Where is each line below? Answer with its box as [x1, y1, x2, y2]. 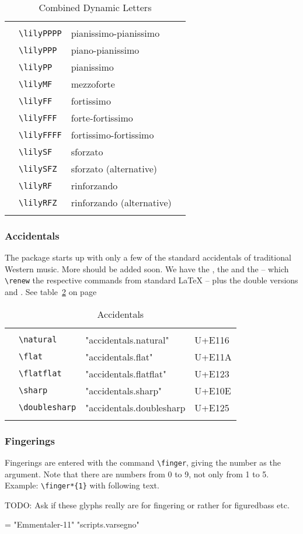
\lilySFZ [19, 164, 57, 174]
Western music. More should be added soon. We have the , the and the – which [5, 262, 289, 275]
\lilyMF [19, 79, 53, 89]
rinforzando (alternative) [71, 196, 172, 209]
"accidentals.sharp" [85, 383, 162, 397]
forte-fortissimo [71, 111, 133, 124]
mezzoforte [71, 77, 115, 91]
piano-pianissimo [71, 43, 140, 57]
